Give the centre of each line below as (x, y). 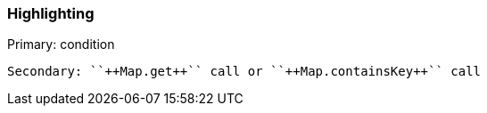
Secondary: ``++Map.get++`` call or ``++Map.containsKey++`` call (244, 72)
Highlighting (51, 13)
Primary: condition (61, 44)
